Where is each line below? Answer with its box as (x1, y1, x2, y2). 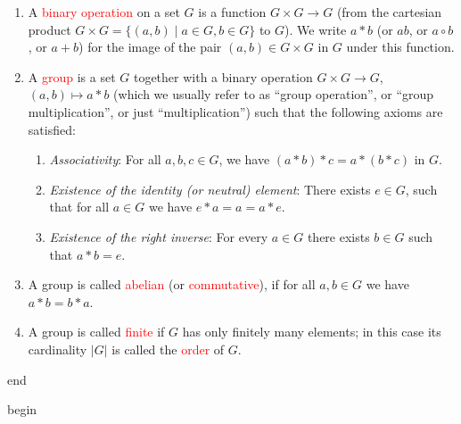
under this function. (346, 37, 455, 56)
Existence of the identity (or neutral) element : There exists (49, 179, 371, 198)
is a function (198, 3, 267, 21)
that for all (49, 197, 110, 216)
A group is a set (28, 67, 116, 86)
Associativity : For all (49, 150, 161, 169)
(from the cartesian (336, 3, 442, 21)
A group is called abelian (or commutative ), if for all (28, 275, 316, 294)
